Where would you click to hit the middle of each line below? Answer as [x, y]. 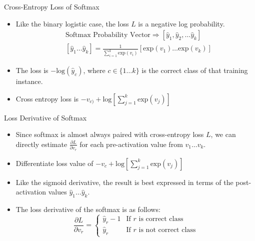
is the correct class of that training [195, 70]
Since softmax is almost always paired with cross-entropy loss [110, 134]
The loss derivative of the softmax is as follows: [88, 209]
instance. [29, 81]
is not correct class [167, 230]
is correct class [161, 219]
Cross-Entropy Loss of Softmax [52, 6]
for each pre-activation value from [131, 144]
